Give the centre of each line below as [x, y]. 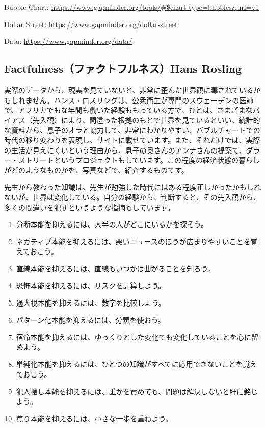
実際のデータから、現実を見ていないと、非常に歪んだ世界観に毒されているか [132, 90]
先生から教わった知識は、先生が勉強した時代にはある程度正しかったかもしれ [132, 187]
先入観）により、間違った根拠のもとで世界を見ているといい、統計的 [146, 120]
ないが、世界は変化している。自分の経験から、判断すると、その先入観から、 [132, 197]
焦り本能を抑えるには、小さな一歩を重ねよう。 [94, 418]
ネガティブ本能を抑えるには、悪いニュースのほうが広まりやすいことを [133, 241]
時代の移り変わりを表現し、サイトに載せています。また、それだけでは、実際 [132, 140]
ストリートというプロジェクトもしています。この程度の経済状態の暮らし [139, 160]
